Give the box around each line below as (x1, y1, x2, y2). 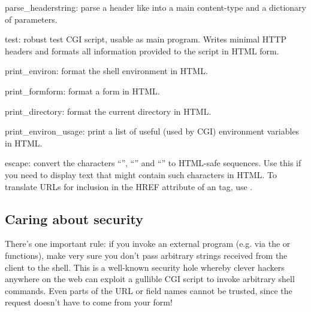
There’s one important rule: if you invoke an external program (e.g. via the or (5, 237, 291, 250)
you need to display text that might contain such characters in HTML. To (5, 168, 277, 181)
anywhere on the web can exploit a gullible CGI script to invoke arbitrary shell (5, 273, 295, 285)
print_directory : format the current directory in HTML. (5, 105, 212, 117)
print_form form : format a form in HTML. (5, 84, 160, 97)
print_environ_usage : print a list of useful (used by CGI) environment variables (5, 125, 300, 137)
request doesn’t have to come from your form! (5, 296, 173, 308)
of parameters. (5, 13, 58, 25)
